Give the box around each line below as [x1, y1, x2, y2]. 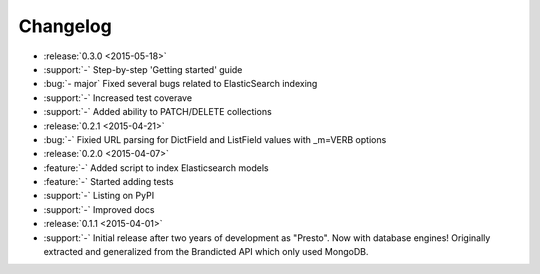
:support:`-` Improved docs [43, 203, 155, 215]
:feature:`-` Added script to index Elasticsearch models [43, 161, 269, 174]
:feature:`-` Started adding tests [43, 176, 174, 188]
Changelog [18, 15, 112, 37]
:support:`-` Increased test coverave [43, 91, 193, 104]
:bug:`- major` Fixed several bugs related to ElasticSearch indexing [43, 78, 318, 90]
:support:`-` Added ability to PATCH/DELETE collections [43, 106, 272, 118]
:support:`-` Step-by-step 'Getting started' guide [43, 63, 243, 75]
